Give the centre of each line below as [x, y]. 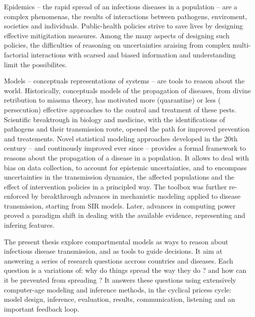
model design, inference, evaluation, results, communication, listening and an [120, 299]
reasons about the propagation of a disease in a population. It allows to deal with [127, 157]
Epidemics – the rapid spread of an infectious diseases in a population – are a [121, 6]
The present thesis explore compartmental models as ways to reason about [116, 241]
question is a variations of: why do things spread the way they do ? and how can [125, 270]
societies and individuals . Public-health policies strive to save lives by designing [124, 26]
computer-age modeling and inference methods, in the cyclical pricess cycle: [118, 289]
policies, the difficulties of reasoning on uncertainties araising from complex [117, 45]
